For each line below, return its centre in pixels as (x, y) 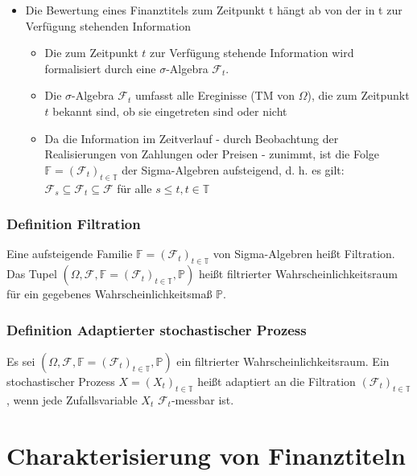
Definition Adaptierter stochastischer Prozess (157, 329)
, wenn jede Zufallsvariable (72, 399)
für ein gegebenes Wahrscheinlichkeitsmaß (109, 294)
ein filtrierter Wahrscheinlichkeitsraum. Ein (283, 361)
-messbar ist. (202, 399)
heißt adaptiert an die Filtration (277, 381)
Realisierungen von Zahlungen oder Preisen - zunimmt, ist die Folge (212, 154)
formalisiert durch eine (100, 68)
